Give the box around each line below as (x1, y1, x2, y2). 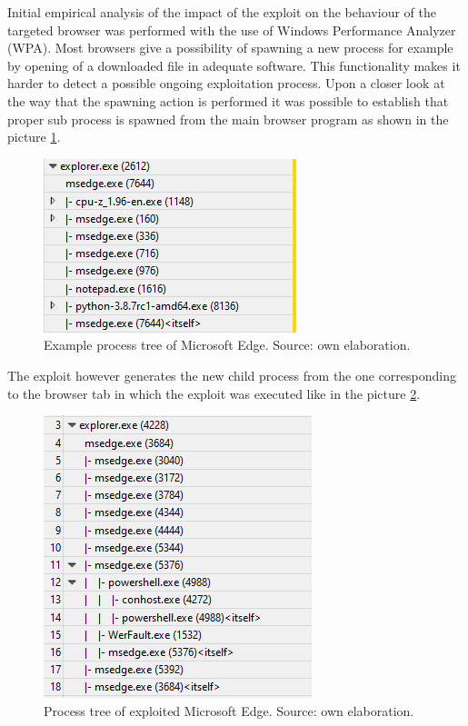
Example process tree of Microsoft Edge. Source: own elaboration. (44, 335, 411, 354)
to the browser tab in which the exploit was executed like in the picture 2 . (7, 383, 421, 403)
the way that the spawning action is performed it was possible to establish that (7, 91, 449, 110)
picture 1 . (7, 127, 61, 146)
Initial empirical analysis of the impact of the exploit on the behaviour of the (7, 3, 436, 21)
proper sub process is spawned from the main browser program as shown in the (7, 109, 449, 128)
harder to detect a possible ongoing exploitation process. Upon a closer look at (7, 74, 445, 93)
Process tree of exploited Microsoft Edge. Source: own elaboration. (44, 701, 414, 720)
